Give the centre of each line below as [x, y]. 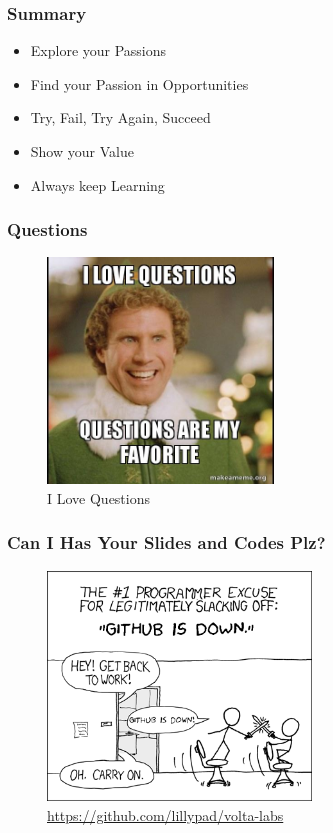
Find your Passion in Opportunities [139, 83]
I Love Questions [98, 497]
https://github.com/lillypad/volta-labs [165, 814]
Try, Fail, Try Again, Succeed [120, 117]
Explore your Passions [98, 50]
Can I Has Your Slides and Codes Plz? [166, 542]
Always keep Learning [97, 184]
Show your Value [82, 151]
